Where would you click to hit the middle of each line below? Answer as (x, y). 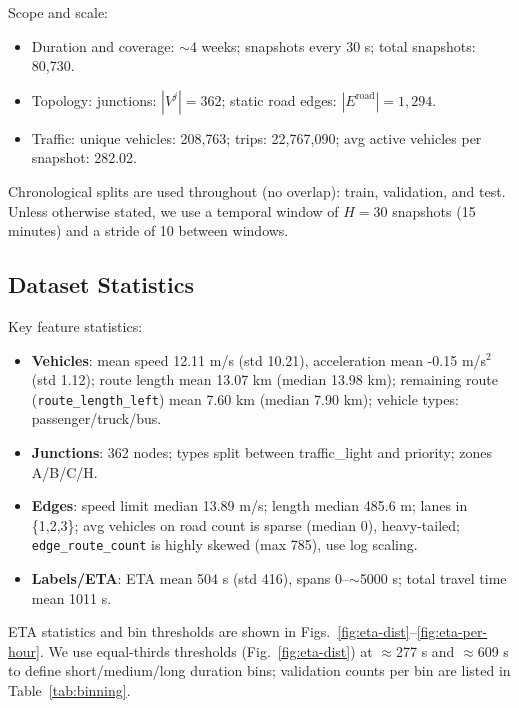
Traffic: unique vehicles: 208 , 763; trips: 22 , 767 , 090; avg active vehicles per (256, 137)
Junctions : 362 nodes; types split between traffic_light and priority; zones (262, 451)
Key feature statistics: (75, 325)
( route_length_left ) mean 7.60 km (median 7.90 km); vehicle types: (245, 398)
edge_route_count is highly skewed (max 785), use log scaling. (224, 544)
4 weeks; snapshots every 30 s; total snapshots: (332, 45)
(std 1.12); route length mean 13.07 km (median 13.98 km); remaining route (264, 379)
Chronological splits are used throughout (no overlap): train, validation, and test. (257, 190)
